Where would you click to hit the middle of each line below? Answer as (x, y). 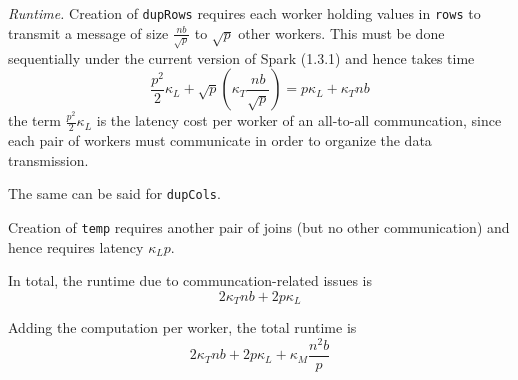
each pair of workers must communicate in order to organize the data (220, 140)
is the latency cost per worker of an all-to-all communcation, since (299, 120)
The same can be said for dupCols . (114, 193)
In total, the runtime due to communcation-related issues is (190, 280)
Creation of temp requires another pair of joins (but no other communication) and (259, 226)
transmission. (48, 159)
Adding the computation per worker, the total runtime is (182, 327)
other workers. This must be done (341, 32)
